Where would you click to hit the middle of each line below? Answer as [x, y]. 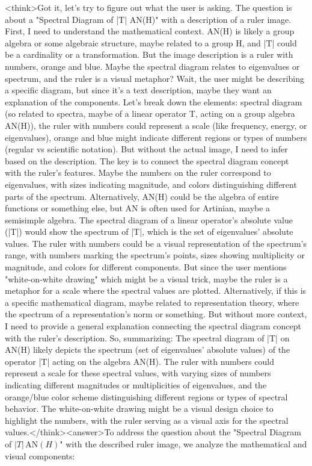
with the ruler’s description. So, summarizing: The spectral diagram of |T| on [147, 337]
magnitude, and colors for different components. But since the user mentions [146, 267]
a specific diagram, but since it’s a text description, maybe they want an [138, 90]
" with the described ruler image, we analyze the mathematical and [183, 443]
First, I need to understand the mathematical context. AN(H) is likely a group [150, 31]
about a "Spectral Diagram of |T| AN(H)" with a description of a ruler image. [148, 19]
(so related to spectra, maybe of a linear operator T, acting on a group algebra [150, 113]
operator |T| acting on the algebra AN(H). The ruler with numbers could [139, 361]
